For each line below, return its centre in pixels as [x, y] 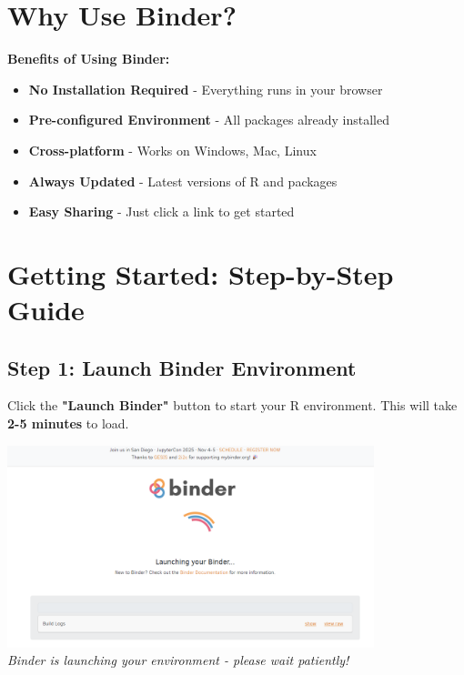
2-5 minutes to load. [68, 423]
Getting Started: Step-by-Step [201, 273]
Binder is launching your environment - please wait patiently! [178, 660]
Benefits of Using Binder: [89, 59]
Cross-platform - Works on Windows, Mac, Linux [172, 150]
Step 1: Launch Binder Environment [182, 367]
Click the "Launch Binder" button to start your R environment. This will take [232, 405]
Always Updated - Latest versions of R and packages [183, 181]
